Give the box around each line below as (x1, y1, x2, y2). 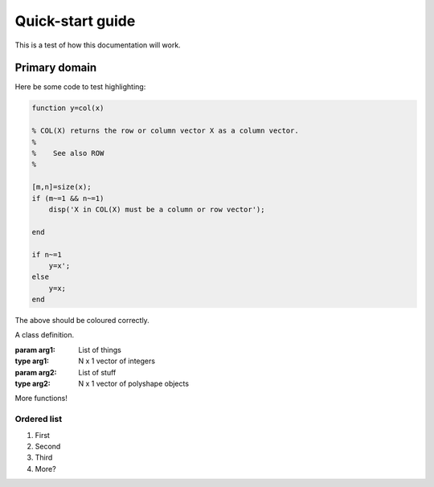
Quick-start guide (14, 12, 136, 30)
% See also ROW (31, 149, 104, 158)
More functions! (14, 394, 68, 403)
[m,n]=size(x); (31, 182, 92, 192)
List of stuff (78, 367, 117, 377)
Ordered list (14, 414, 63, 425)
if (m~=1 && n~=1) (31, 194, 104, 203)
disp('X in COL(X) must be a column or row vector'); (48, 205, 265, 214)
